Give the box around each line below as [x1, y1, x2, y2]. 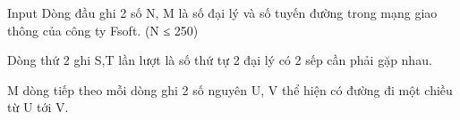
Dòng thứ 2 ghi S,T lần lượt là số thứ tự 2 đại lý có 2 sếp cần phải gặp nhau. [7, 51, 432, 69]
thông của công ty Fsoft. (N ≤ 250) [7, 20, 199, 39]
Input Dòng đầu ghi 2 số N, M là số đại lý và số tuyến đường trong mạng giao [7, 4, 438, 21]
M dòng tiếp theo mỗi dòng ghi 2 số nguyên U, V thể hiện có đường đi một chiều [7, 80, 453, 99]
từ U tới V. [7, 98, 69, 116]
